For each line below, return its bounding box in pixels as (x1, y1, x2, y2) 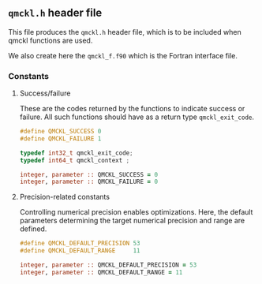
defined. (19, 224, 47, 234)
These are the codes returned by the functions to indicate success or (19, 104, 245, 114)
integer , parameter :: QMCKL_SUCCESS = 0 (19, 170, 159, 178)
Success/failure (19, 88, 71, 98)
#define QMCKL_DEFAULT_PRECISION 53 (19, 240, 140, 248)
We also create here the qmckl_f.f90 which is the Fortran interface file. (8, 50, 238, 60)
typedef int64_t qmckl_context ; (19, 156, 130, 164)
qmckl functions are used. (8, 35, 93, 45)
